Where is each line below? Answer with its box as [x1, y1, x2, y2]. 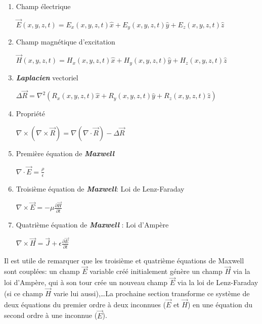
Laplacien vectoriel [16, 72, 78, 82]
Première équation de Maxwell [16, 148, 114, 158]
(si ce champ [4, 288, 43, 298]
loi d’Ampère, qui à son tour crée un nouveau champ [4, 277, 167, 288]
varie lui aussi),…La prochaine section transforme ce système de [53, 288, 250, 298]
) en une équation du [187, 299, 252, 309]
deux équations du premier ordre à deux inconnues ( [4, 299, 166, 309]
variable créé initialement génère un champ [90, 266, 223, 276]
